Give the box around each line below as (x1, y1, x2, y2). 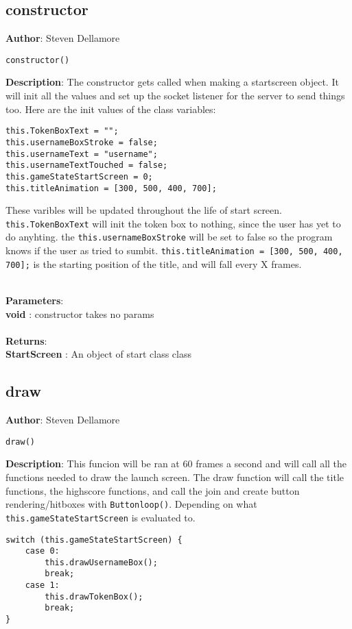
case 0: (25, 546, 60, 556)
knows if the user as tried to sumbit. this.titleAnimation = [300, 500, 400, (5, 243, 343, 258)
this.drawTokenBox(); (45, 591, 143, 602)
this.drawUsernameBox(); (45, 557, 158, 567)
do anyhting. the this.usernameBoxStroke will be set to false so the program (5, 230, 333, 244)
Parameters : (5, 293, 64, 307)
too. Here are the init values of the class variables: (5, 101, 216, 116)
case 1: (25, 580, 60, 591)
